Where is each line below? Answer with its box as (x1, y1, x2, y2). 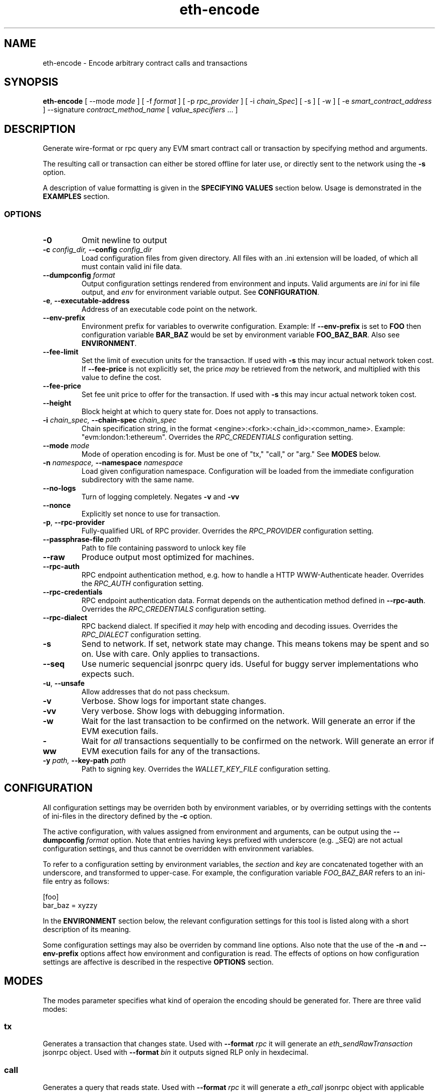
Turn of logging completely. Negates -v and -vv (81, 492, 240, 501)
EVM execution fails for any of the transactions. (81, 746, 260, 757)
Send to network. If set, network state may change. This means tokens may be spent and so (81, 639, 429, 649)
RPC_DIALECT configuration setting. (81, 630, 201, 639)
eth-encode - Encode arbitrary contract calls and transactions (43, 58, 248, 67)
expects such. (81, 669, 134, 679)
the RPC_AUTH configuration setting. (81, 579, 203, 588)
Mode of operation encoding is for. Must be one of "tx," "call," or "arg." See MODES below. (81, 450, 381, 459)
